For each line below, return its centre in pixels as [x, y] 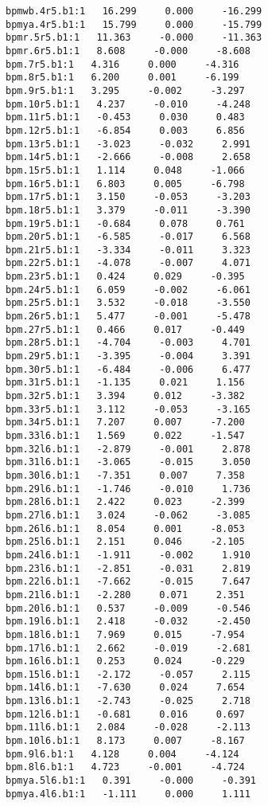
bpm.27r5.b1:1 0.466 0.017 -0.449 [125, 329]
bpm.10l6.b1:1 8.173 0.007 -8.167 [125, 741]
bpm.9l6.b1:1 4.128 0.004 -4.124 [122, 754]
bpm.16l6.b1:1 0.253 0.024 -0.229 [125, 661]
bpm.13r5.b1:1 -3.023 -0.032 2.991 [128, 144]
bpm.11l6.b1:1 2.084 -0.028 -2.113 [128, 728]
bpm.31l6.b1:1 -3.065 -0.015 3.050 [128, 462]
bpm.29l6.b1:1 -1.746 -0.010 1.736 [128, 489]
